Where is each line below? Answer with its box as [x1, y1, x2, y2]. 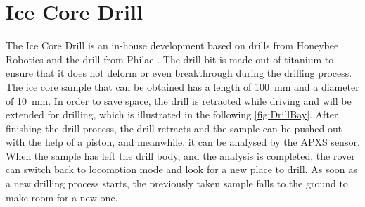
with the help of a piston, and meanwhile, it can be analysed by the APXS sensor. [6, 134, 360, 149]
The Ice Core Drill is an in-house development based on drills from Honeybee [6, 38, 339, 53]
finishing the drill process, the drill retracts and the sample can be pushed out [6, 120, 342, 135]
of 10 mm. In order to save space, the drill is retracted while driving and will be [6, 93, 352, 108]
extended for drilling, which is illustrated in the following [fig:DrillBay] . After [6, 107, 338, 122]
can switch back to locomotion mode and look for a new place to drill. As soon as [6, 162, 357, 177]
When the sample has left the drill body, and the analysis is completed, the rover [6, 148, 355, 163]
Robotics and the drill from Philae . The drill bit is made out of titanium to [6, 51, 334, 66]
